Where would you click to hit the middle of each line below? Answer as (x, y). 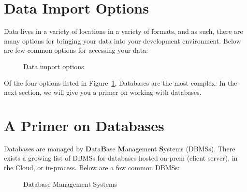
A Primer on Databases (84, 125)
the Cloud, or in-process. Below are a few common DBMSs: (92, 167)
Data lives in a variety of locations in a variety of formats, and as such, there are (123, 31)
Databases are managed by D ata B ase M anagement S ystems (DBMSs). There (120, 148)
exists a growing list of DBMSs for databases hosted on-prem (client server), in (121, 158)
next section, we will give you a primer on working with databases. (103, 92)
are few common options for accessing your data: (76, 50)
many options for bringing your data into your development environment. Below (123, 40)
